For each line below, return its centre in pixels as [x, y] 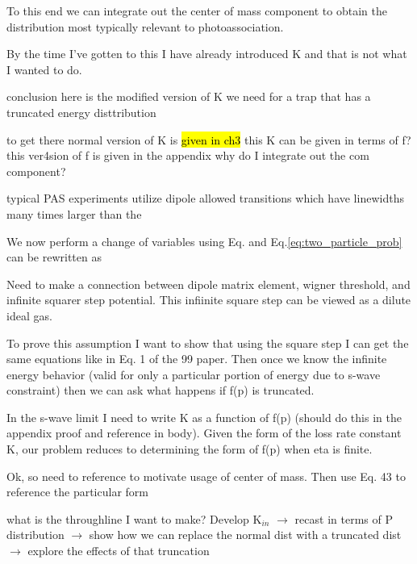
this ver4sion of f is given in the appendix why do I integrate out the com [188, 155]
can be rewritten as [54, 257]
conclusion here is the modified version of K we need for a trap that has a [189, 96]
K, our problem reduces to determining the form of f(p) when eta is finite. [190, 449]
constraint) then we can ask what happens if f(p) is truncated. [161, 390]
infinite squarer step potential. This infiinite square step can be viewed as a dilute [209, 300]
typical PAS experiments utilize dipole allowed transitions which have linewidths [205, 198]
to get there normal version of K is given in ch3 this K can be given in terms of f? [209, 139]
